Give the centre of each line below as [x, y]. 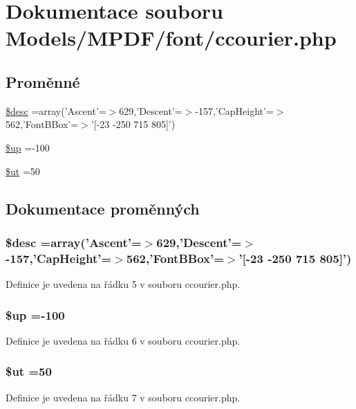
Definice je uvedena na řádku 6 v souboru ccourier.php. [123, 340]
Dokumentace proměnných [103, 208]
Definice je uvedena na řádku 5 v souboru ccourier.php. [123, 284]
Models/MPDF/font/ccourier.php [171, 38]
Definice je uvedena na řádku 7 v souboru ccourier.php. [123, 397]
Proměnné [43, 81]
